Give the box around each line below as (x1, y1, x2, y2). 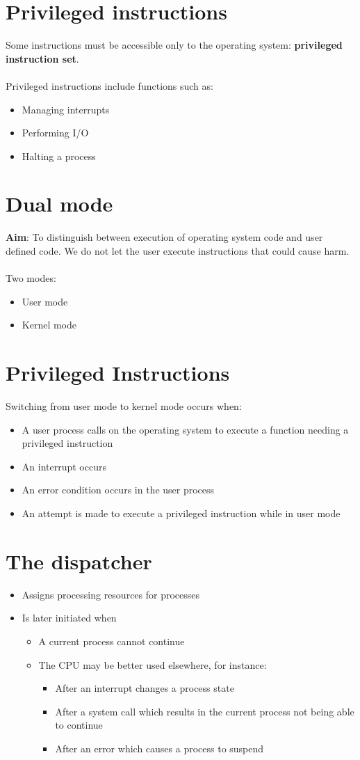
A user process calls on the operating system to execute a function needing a (22, 422, 349, 436)
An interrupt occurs (22, 459, 106, 473)
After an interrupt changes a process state (55, 681, 234, 695)
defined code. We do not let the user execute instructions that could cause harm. (6, 244, 350, 258)
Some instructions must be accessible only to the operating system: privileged (6, 38, 343, 52)
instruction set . (6, 51, 79, 65)
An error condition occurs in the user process (22, 482, 215, 497)
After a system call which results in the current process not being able (55, 704, 354, 718)
